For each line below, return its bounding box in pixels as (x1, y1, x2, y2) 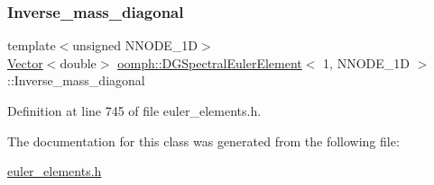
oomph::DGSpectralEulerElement (117, 53, 302, 72)
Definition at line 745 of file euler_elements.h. (7, 101, 262, 119)
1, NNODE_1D (323, 53, 410, 72)
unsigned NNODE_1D (72, 36, 199, 55)
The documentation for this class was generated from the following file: (7, 131, 400, 150)
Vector (7, 53, 43, 72)
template (7, 36, 56, 55)
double (60, 53, 97, 72)
